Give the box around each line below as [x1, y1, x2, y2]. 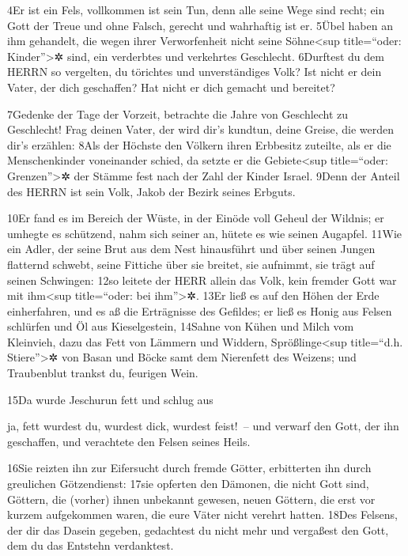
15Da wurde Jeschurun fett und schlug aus [7, 391, 213, 407]
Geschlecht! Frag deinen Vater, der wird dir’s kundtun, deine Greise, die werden [7, 121, 394, 138]
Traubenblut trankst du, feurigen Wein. [7, 365, 198, 381]
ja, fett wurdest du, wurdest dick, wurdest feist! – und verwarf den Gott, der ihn [7, 418, 399, 434]
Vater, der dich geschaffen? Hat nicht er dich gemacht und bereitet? [7, 78, 335, 95]
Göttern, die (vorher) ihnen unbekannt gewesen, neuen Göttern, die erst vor [7, 490, 376, 507]
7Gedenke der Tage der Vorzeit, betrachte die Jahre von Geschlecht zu [7, 105, 349, 122]
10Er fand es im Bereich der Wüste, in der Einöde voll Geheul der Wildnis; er [7, 210, 384, 226]
